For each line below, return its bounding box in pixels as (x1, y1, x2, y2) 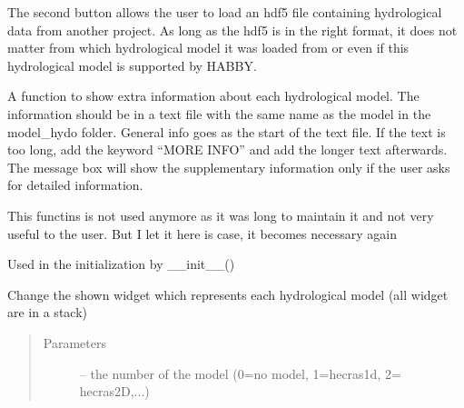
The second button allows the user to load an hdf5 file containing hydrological (7, 3, 442, 21)
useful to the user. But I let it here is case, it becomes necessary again (7, 224, 397, 243)
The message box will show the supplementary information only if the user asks (7, 157, 450, 176)
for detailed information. (7, 175, 143, 194)
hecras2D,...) (79, 382, 150, 401)
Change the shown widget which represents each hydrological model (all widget (7, 284, 449, 304)
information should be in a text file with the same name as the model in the (7, 104, 431, 123)
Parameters (43, 333, 106, 352)
